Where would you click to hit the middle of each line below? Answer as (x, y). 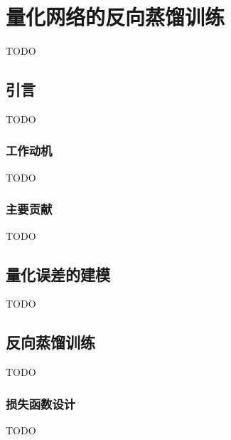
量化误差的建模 (58, 274)
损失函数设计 (41, 403)
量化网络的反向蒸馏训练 (116, 17)
